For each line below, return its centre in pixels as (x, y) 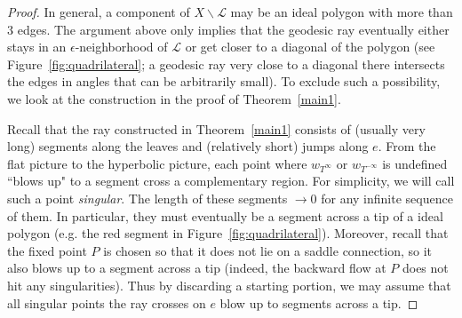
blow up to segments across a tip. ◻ (319, 302)
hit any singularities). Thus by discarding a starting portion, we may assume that (229, 285)
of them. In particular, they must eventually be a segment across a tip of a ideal (225, 215)
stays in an (37, 47)
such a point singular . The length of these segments (147, 198)
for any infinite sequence (387, 198)
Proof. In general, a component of (99, 12)
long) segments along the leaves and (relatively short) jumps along (188, 146)
